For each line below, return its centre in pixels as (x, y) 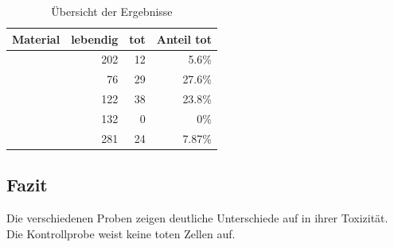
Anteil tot (184, 39)
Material (36, 39)
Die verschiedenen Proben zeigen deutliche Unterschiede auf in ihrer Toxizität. (197, 218)
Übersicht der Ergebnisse (112, 11)
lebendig (95, 39)
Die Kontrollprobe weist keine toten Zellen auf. (121, 233)
